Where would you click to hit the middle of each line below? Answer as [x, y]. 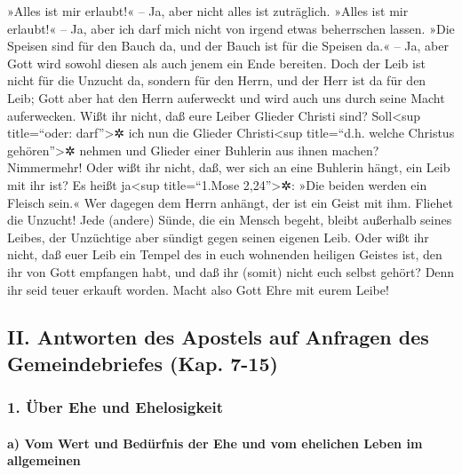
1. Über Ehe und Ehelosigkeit [115, 407]
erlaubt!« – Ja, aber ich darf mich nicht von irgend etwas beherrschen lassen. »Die [231, 28]
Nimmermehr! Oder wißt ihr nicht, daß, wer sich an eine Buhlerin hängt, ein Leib [229, 167]
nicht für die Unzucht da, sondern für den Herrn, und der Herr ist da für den [217, 80]
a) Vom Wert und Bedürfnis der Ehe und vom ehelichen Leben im [215, 443]
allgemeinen [44, 460]
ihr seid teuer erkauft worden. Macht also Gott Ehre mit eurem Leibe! [198, 289]
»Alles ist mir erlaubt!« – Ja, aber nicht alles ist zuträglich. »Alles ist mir [208, 11]
